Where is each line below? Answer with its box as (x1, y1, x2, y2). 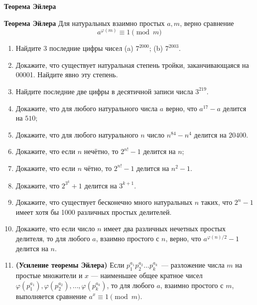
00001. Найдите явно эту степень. (15, 69, 118, 80)
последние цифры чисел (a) (49, 43, 133, 53)
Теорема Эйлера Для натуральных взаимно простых (4, 17, 165, 28)
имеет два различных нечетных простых (104, 223, 226, 234)
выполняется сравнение (15, 291, 87, 301)
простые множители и (15, 270, 83, 280)
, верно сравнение (180, 17, 234, 28)
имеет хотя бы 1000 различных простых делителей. (15, 206, 172, 217)
